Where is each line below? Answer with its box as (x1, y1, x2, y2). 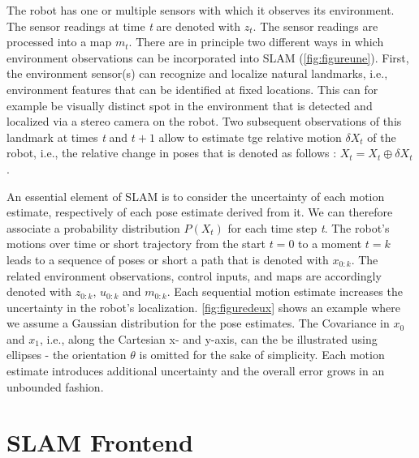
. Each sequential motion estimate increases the (166, 283, 403, 300)
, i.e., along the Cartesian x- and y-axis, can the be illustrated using (39, 330, 378, 347)
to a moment (298, 235, 362, 252)
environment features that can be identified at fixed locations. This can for (6, 80, 378, 97)
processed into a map (6, 33, 112, 50)
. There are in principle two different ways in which (128, 33, 384, 50)
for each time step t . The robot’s (227, 219, 390, 236)
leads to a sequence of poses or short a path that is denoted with (6, 250, 329, 268)
